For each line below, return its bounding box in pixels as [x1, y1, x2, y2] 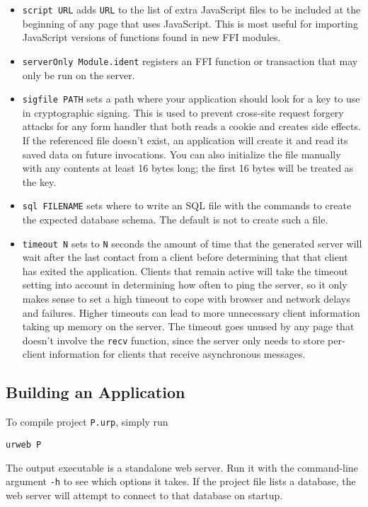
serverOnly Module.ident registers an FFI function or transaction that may [22, 53, 358, 68]
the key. [22, 174, 57, 189]
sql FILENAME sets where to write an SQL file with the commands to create [22, 198, 352, 213]
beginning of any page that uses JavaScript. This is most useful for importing [22, 16, 358, 30]
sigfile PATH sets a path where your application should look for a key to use [22, 91, 360, 106]
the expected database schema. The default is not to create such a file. [22, 211, 328, 226]
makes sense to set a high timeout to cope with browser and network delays [22, 291, 350, 305]
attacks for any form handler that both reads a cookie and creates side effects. [22, 119, 361, 134]
